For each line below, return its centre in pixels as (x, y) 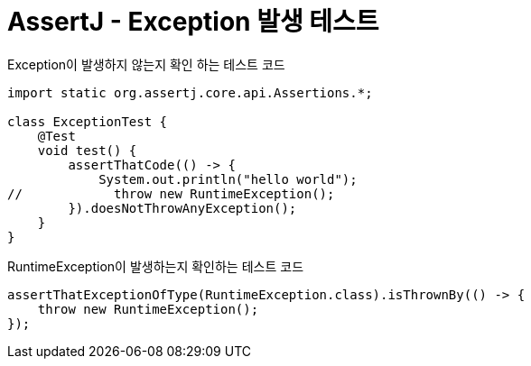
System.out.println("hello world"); (228, 179)
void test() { (87, 150)
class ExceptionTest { (88, 121)
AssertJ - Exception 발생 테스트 (193, 22)
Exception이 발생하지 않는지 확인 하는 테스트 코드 (146, 64)
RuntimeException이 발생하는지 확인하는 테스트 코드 (156, 266)
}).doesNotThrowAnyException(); (182, 208)
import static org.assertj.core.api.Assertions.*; (190, 92)
